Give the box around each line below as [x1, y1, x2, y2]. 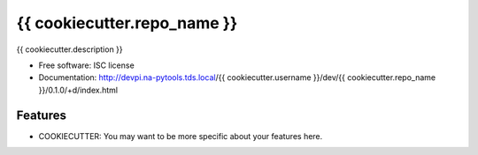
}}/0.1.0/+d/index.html [38, 85, 119, 95]
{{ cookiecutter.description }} [16, 44, 123, 55]
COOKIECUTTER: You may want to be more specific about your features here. [38, 130, 323, 141]
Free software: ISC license [38, 60, 135, 70]
